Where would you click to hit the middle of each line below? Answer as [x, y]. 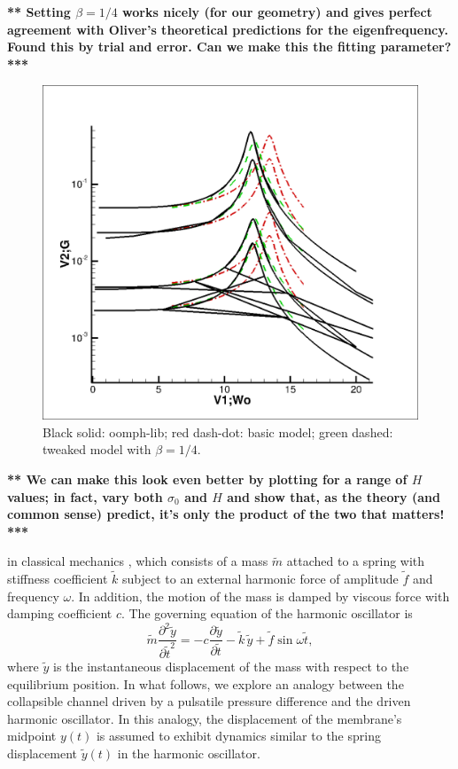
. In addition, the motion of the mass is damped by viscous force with [260, 596]
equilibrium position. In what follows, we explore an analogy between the [206, 683]
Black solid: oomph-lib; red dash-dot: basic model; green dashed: [218, 432]
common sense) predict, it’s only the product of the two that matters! [226, 514]
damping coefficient [60, 613]
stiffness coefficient [58, 579]
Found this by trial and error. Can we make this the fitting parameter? [229, 47]
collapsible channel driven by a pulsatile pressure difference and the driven [209, 701]
